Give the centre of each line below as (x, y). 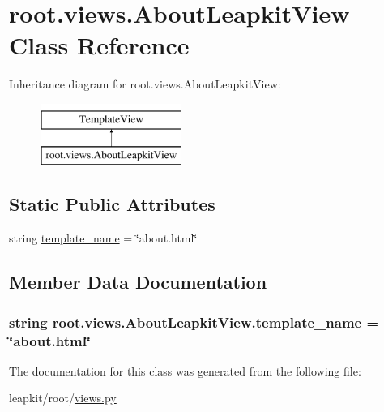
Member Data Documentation (138, 282)
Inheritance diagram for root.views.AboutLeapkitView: (145, 84)
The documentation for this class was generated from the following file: (185, 370)
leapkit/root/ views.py (63, 398)
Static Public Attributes (112, 204)
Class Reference (99, 45)
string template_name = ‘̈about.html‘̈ (103, 238)
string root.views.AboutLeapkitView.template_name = (194, 322)
